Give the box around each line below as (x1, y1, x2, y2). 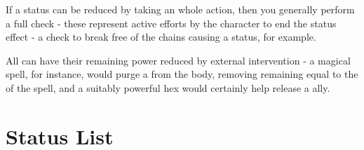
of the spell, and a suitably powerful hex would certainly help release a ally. (6, 80, 330, 95)
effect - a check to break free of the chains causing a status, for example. (6, 29, 316, 44)
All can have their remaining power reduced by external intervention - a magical (6, 53, 351, 67)
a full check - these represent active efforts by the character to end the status (6, 15, 337, 30)
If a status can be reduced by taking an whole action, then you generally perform (6, 2, 355, 16)
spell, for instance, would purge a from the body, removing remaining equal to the (6, 67, 358, 81)
